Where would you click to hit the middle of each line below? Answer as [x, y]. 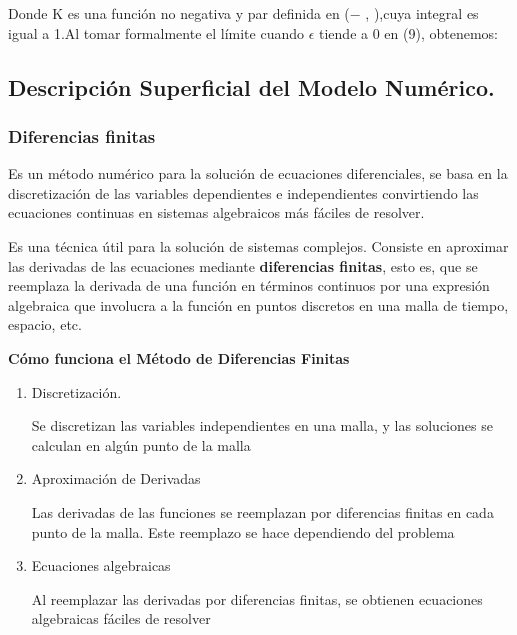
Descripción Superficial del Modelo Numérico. [251, 86]
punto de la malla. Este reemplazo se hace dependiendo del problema [243, 531]
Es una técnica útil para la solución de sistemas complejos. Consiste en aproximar [258, 245]
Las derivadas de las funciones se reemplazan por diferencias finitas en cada [262, 511]
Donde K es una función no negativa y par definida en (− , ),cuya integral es [243, 13]
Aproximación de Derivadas [116, 478]
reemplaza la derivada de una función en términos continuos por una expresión [249, 285]
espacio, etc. [45, 324]
